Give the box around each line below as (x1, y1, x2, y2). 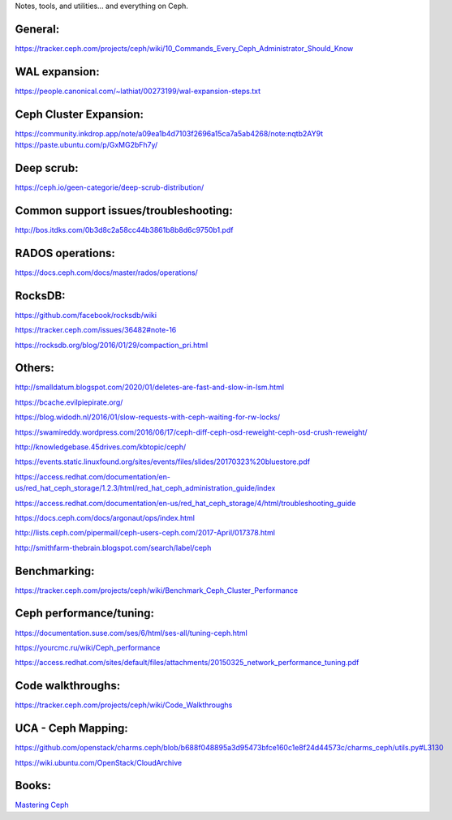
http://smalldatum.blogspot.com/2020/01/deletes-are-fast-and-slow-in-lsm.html (15, 382, 284, 393)
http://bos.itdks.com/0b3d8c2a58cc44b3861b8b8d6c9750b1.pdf (15, 225, 234, 234)
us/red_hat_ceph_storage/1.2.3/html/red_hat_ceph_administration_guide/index (15, 483, 276, 493)
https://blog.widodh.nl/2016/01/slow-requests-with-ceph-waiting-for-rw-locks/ (15, 412, 281, 422)
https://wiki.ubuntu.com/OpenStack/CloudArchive (15, 758, 183, 767)
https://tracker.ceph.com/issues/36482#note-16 (15, 325, 177, 335)
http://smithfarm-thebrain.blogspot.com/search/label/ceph (15, 543, 212, 552)
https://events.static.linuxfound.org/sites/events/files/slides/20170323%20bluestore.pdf (15, 457, 311, 466)
